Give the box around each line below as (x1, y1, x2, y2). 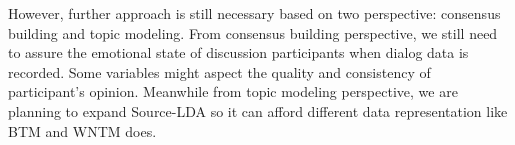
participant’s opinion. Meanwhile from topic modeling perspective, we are (8, 81, 458, 102)
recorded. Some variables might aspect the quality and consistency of (8, 61, 431, 82)
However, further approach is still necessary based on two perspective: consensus (8, 3, 501, 23)
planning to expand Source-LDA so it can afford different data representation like (8, 100, 508, 121)
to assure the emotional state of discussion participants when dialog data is (8, 42, 469, 63)
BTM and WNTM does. (8, 120, 157, 141)
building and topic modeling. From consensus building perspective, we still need (8, 22, 498, 43)
